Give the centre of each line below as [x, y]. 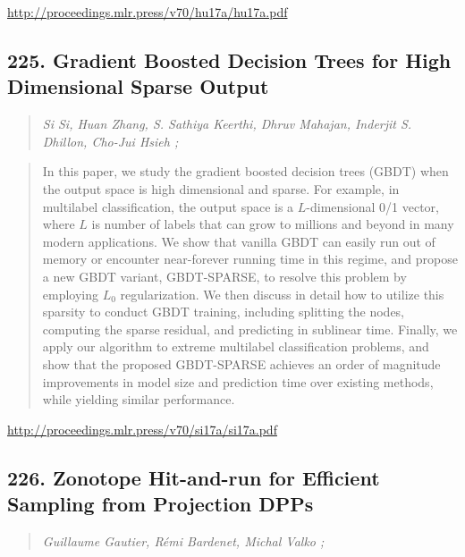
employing [71, 294]
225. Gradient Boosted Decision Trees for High [229, 59]
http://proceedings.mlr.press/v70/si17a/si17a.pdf [142, 429]
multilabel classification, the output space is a [168, 206]
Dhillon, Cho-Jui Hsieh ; [110, 141]
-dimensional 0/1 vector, [372, 206]
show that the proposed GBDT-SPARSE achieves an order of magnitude [241, 363]
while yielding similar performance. [139, 399]
